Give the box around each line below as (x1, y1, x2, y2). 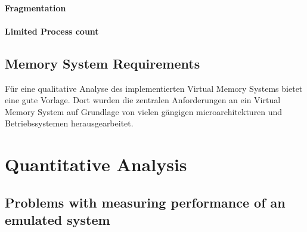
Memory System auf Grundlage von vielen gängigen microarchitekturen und (5, 105, 283, 117)
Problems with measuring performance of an (5, 193, 286, 211)
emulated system (5, 211, 110, 229)
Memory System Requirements (5, 54, 200, 72)
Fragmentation (5, 1, 66, 14)
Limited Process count (5, 24, 99, 37)
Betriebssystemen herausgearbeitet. (5, 117, 134, 129)
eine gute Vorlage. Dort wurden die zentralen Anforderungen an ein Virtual (5, 94, 281, 106)
